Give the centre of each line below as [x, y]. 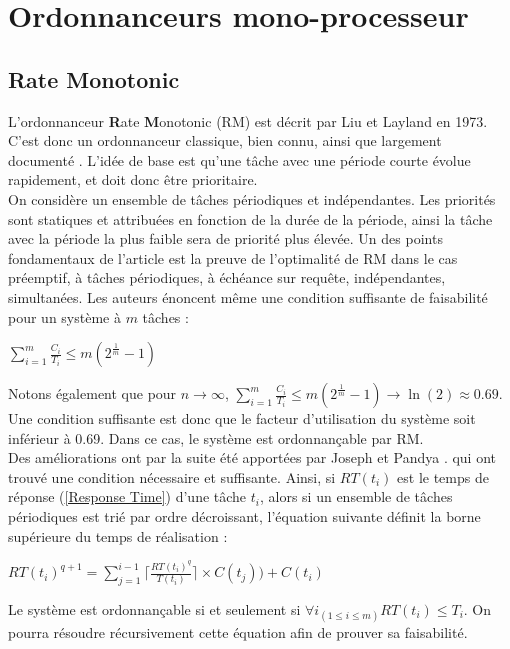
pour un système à [64, 316]
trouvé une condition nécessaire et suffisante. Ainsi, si [172, 476]
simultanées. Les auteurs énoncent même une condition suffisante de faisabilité [248, 296]
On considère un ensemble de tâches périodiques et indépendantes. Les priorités [252, 198]
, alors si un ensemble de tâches [356, 496]
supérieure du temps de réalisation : [118, 535]
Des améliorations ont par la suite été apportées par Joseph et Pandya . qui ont [252, 457]
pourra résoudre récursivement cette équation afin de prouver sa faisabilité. [238, 632]
